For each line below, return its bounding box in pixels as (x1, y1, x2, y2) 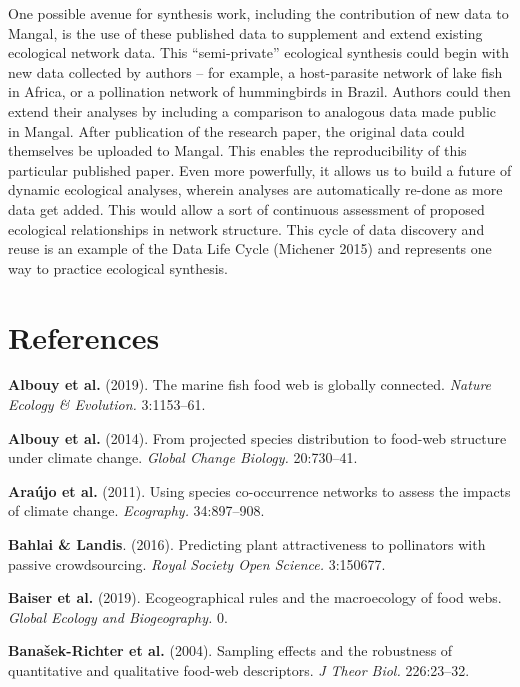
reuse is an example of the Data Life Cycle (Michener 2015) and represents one (8, 238, 492, 259)
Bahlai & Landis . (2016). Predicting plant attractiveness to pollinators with (8, 534, 486, 554)
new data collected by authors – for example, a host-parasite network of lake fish (8, 61, 503, 82)
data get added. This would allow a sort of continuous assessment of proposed (8, 198, 485, 219)
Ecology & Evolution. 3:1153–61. (8, 394, 206, 415)
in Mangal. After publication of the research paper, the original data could (8, 120, 465, 141)
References (8, 316, 160, 357)
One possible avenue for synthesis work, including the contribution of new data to (8, 3, 509, 23)
